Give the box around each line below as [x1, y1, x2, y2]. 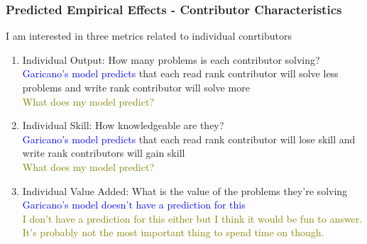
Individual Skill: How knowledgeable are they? [22, 118, 224, 133]
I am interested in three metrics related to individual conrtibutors [6, 28, 292, 43]
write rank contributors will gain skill [22, 145, 185, 160]
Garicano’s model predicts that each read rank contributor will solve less [22, 66, 339, 81]
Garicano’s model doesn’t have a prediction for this [22, 197, 246, 212]
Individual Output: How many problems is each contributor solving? [22, 52, 320, 67]
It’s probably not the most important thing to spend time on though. [22, 225, 324, 240]
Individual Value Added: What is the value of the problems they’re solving [22, 183, 348, 198]
